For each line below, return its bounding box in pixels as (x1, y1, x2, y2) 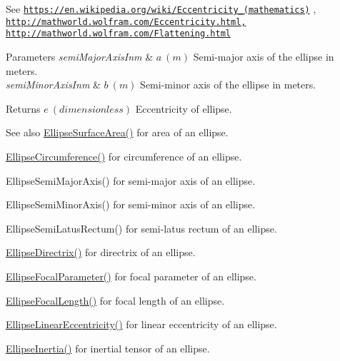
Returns (6, 101, 41, 116)
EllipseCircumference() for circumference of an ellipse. (6, 148, 242, 163)
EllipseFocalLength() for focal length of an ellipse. (6, 293, 225, 307)
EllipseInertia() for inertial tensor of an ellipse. (6, 340, 210, 355)
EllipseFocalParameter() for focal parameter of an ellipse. (6, 268, 256, 283)
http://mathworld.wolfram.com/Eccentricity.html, (6, 16, 246, 27)
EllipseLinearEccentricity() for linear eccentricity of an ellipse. (6, 317, 277, 332)
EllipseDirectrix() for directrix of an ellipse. (6, 245, 196, 260)
